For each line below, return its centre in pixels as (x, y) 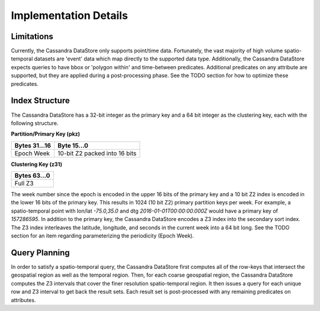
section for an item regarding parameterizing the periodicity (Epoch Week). (103, 236)
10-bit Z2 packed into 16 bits (97, 153)
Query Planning (41, 253)
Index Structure (41, 101)
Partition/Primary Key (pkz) (45, 134)
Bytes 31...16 (33, 145)
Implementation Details (70, 15)
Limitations (32, 36)
